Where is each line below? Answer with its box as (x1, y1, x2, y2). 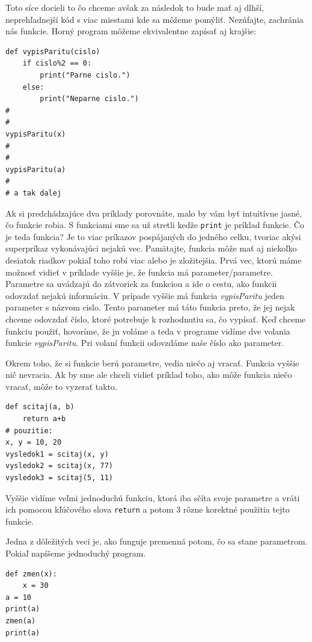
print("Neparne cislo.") (40, 94, 139, 103)
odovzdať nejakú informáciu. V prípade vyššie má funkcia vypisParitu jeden (5, 289, 284, 301)
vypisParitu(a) (5, 165, 66, 174)
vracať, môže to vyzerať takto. (5, 380, 117, 392)
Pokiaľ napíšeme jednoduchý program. (5, 547, 146, 560)
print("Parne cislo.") (40, 70, 130, 79)
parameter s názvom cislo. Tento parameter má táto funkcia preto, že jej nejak (5, 301, 295, 313)
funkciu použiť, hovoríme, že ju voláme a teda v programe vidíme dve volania (5, 324, 290, 337)
